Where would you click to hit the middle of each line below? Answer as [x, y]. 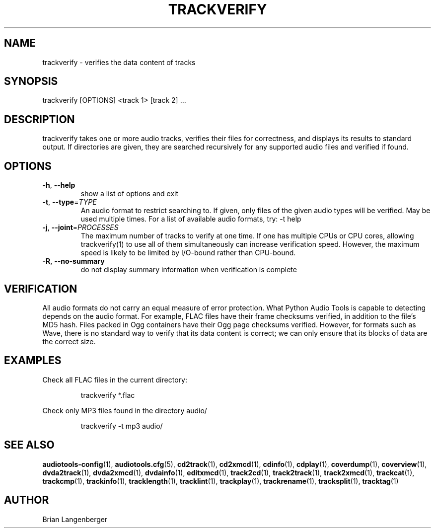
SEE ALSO [29, 445]
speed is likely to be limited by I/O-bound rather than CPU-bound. [188, 253]
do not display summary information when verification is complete [189, 270]
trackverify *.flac [108, 395]
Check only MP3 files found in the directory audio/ [125, 410]
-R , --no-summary [73, 261]
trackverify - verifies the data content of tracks [119, 62]
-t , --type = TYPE [70, 202]
